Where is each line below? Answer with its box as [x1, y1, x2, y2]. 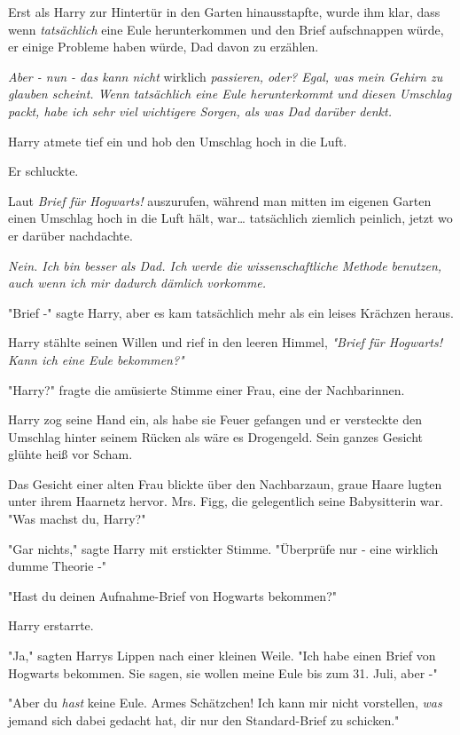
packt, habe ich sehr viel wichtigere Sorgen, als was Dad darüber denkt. [8, 101, 392, 120]
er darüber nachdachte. [8, 225, 133, 244]
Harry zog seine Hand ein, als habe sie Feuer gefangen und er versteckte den [8, 410, 422, 429]
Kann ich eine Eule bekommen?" [8, 350, 184, 368]
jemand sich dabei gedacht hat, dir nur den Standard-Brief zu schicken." [8, 710, 400, 729]
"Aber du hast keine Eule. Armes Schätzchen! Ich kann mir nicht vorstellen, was [8, 693, 442, 712]
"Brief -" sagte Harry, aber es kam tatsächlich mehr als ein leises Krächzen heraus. [8, 303, 454, 321]
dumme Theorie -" [8, 557, 107, 575]
